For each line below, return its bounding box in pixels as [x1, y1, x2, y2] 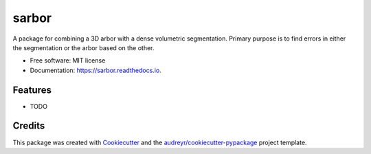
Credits [12, 120, 45, 132]
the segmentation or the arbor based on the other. [12, 43, 155, 52]
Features [12, 84, 52, 96]
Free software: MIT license [30, 56, 106, 65]
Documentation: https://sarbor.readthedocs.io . [30, 66, 161, 74]
